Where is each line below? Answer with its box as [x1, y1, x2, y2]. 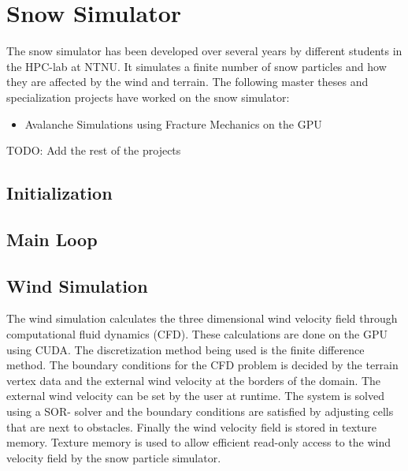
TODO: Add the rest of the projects [6, 142, 181, 159]
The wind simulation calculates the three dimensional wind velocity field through [6, 310, 398, 327]
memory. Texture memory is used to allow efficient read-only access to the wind [6, 434, 391, 450]
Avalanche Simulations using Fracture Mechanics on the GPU [24, 115, 322, 132]
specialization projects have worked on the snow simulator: [6, 88, 290, 105]
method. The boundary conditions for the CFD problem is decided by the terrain [6, 357, 399, 373]
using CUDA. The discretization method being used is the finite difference [6, 341, 365, 357]
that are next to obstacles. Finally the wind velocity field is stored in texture [6, 418, 377, 435]
